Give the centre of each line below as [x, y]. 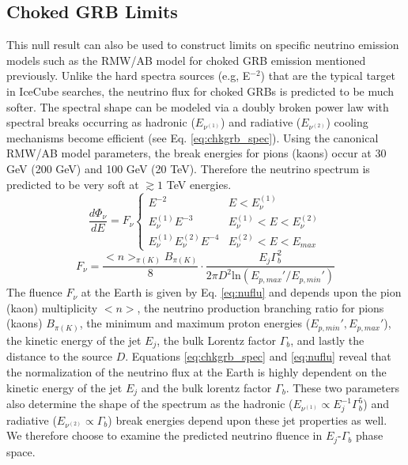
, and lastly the [327, 340]
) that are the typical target [328, 76]
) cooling [347, 122]
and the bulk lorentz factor [206, 387]
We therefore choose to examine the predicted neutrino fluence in [164, 435]
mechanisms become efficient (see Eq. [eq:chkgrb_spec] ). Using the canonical [193, 137]
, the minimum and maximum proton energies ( [195, 323]
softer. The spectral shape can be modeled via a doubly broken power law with [198, 106]
